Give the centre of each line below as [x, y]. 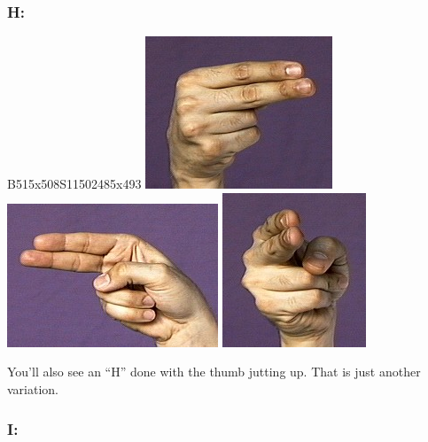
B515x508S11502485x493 [74, 184]
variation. [33, 389]
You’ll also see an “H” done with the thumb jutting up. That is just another [214, 372]
